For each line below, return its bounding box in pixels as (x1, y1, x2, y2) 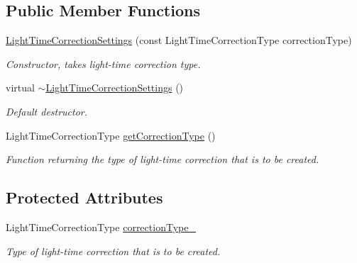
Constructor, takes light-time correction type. (6, 56, 201, 71)
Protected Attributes (6, 186, 163, 208)
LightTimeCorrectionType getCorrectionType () (6, 128, 216, 142)
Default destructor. (6, 103, 88, 118)
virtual (6, 80, 35, 95)
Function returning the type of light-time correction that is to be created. (6, 152, 319, 167)
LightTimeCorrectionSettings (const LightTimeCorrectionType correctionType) (6, 33, 352, 47)
